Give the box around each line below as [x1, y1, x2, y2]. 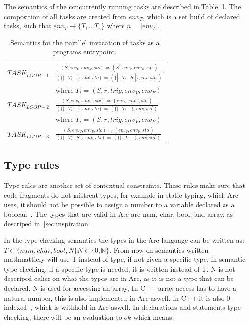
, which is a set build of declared [142, 11, 240, 21]
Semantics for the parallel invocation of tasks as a [10, 37, 160, 47]
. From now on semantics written [109, 244, 209, 255]
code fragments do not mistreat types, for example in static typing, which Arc [4, 189, 239, 200]
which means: [133, 311, 174, 322]
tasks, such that [4, 21, 51, 31]
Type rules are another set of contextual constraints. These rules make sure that [4, 180, 245, 190]
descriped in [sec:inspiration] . [4, 218, 92, 229]
